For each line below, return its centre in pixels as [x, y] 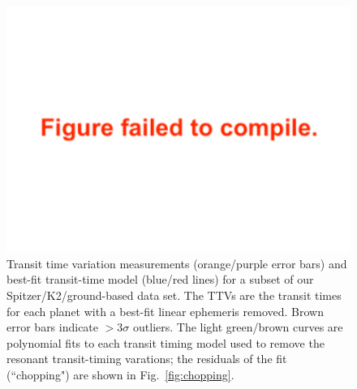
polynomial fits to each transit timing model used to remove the [166, 342]
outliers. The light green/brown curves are [238, 327]
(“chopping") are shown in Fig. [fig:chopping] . [120, 374]
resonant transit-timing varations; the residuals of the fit [147, 359]
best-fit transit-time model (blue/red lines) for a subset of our [160, 279]
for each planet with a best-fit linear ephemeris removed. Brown [165, 311]
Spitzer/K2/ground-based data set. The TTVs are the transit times [174, 295]
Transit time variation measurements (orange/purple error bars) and [177, 263]
